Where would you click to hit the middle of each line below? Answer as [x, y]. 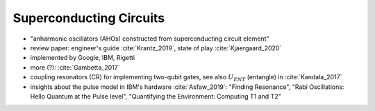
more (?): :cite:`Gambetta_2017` [75, 67]
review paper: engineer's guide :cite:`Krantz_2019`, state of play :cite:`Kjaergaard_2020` [156, 48]
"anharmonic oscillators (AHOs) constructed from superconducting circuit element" [150, 39]
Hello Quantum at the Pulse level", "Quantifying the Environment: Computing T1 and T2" [156, 96]
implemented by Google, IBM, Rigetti [83, 58]
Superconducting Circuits [89, 18]
